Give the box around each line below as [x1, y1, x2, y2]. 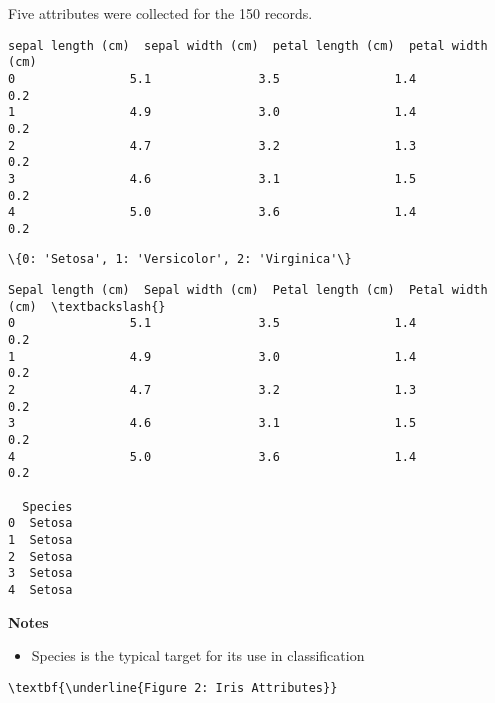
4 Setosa [8, 582, 73, 597]
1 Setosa [8, 532, 73, 547]
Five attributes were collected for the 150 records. [8, 3, 313, 23]
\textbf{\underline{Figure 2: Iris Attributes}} [8, 680, 338, 695]
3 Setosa [8, 566, 73, 581]
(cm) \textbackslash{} [8, 299, 166, 314]
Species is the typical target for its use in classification [31, 645, 365, 666]
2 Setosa [8, 549, 73, 564]
